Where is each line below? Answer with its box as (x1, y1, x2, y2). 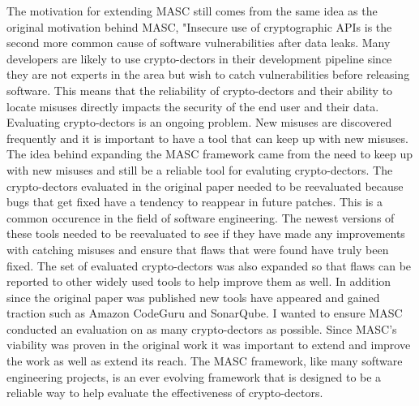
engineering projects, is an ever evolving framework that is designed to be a (6, 368, 382, 385)
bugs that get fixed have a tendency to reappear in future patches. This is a (6, 193, 383, 210)
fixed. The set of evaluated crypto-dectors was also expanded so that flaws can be (6, 257, 412, 274)
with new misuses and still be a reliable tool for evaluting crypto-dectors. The (6, 161, 393, 178)
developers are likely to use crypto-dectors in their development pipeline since (6, 50, 392, 67)
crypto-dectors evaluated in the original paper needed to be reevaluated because (6, 177, 404, 194)
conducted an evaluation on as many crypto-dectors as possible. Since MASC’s (6, 320, 397, 337)
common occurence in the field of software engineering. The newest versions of (6, 209, 395, 226)
